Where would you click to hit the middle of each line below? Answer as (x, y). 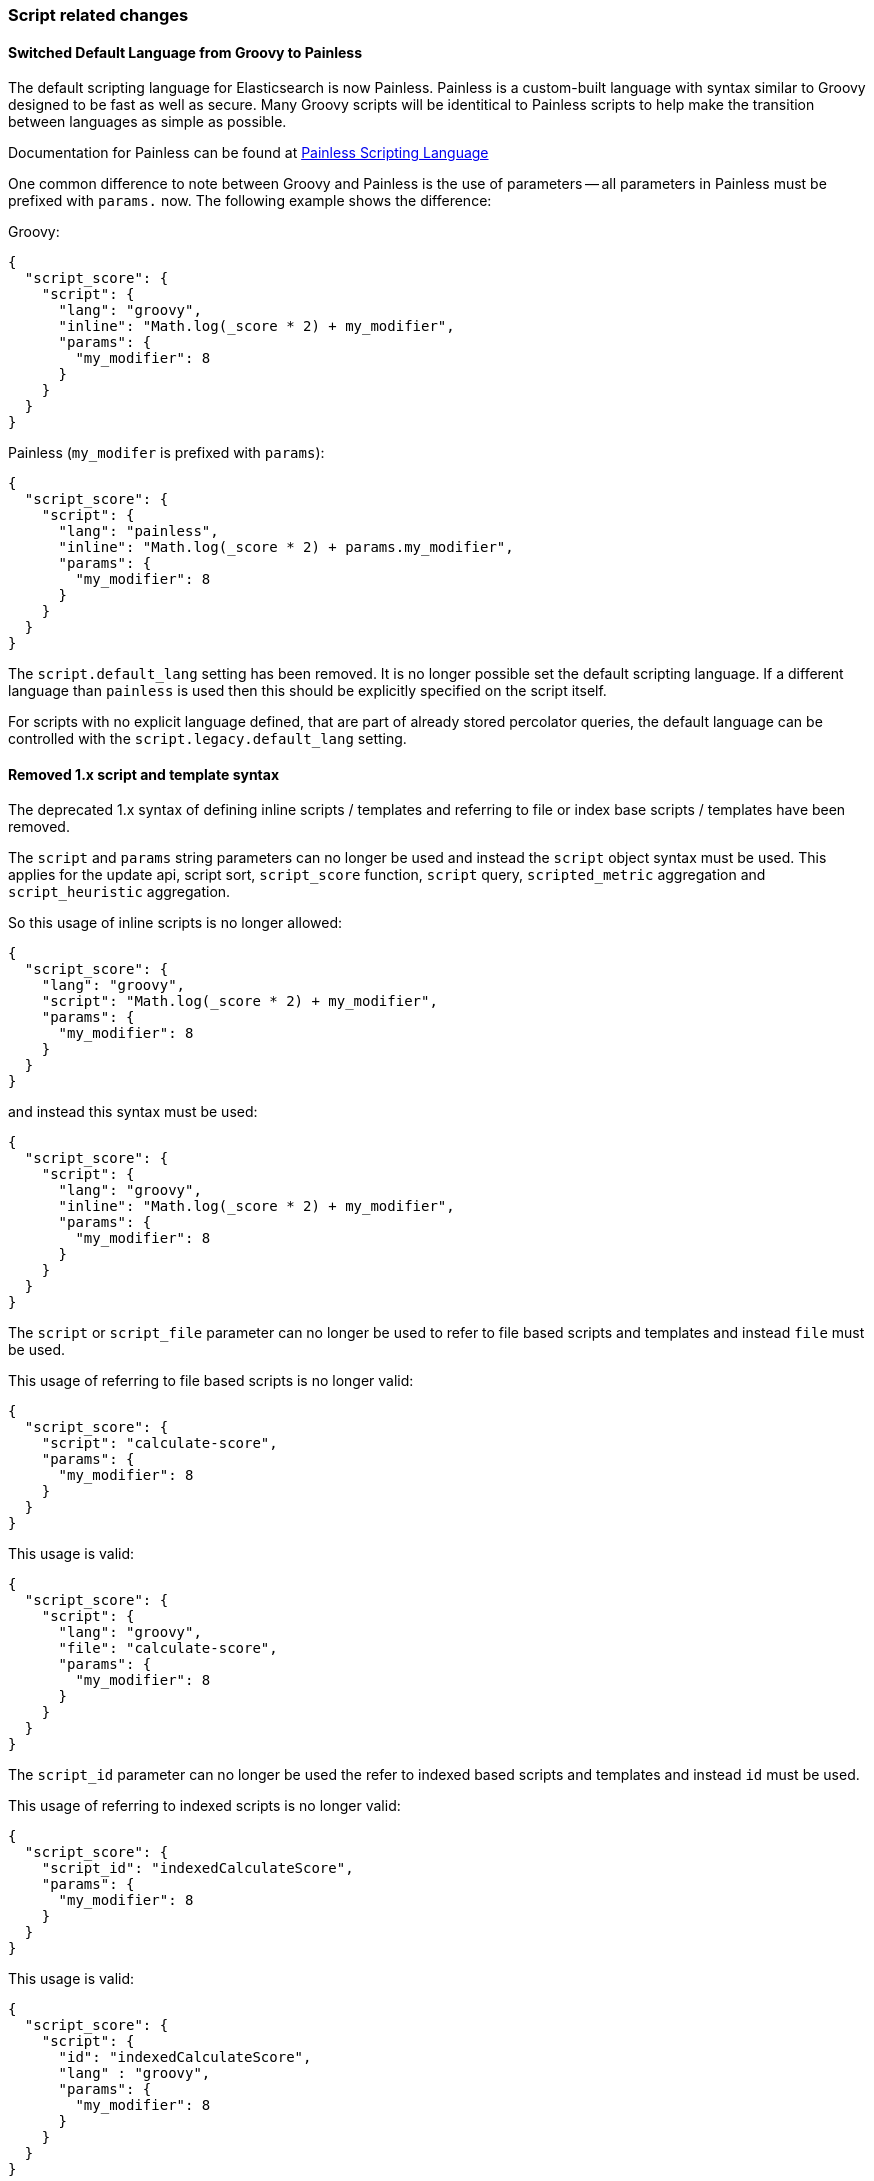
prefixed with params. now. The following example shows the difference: (250, 201)
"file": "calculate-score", (168, 1648)
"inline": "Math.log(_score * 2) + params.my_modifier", (286, 547)
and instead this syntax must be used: (133, 1112)
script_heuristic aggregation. (119, 892)
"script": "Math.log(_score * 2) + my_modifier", (239, 1001)
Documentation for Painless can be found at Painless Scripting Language (248, 153)
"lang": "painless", (138, 531)
